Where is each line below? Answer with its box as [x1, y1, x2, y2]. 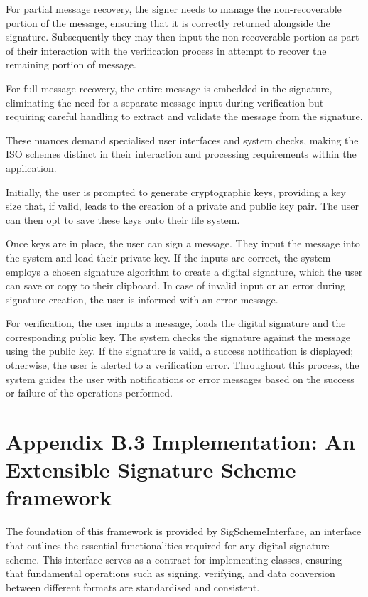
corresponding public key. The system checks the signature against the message [6, 329, 350, 344]
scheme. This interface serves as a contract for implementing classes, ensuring [6, 552, 342, 566]
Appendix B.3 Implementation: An [6, 427, 355, 456]
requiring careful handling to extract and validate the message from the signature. [6, 109, 363, 124]
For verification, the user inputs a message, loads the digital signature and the [6, 316, 346, 330]
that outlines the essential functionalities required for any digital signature [6, 537, 330, 552]
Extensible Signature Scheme [6, 455, 296, 484]
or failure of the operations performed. [6, 385, 173, 400]
